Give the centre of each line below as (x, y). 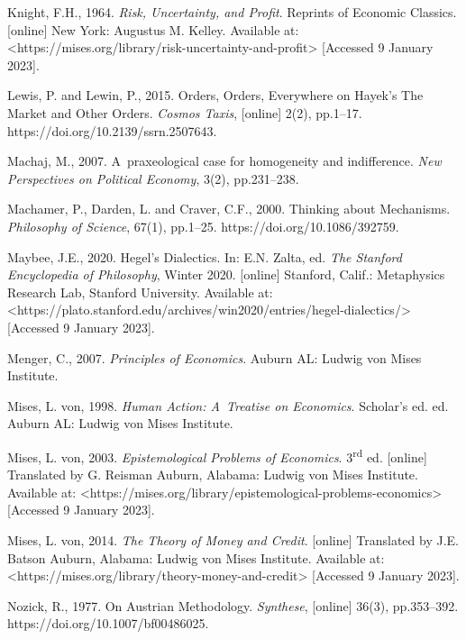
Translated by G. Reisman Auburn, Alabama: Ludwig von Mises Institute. (213, 475)
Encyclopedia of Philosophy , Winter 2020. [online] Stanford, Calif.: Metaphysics (226, 274)
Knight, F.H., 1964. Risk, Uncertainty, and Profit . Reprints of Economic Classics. (232, 12)
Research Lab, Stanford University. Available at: (140, 292)
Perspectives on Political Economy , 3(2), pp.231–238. (153, 178)
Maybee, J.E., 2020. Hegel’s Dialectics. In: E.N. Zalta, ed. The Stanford (205, 256)
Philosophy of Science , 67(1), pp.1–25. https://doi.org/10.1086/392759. (203, 226)
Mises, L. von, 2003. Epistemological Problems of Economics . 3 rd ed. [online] (217, 455)
